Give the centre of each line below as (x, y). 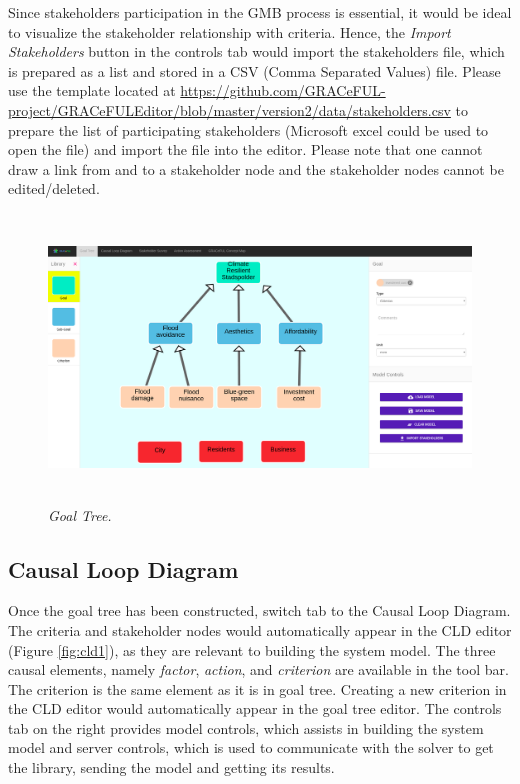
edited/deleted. (54, 188)
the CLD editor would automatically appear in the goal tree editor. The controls (255, 708)
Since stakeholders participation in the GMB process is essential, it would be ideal (260, 12)
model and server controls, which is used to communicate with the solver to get (251, 747)
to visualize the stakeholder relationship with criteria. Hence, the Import (229, 31)
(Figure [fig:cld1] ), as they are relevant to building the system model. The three (252, 649)
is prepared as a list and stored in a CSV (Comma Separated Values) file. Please (254, 70)
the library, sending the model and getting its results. (171, 767)
